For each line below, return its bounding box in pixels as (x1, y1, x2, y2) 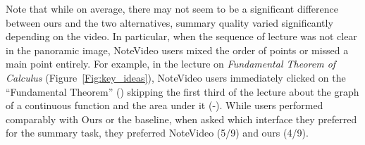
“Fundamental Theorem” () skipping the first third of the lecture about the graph (6, 84, 359, 99)
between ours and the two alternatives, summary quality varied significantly (6, 15, 333, 30)
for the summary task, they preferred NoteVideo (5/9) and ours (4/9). (6, 125, 309, 140)
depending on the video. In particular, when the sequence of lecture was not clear (6, 29, 357, 44)
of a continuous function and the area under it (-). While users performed (6, 98, 323, 113)
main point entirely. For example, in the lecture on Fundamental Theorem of (6, 56, 336, 71)
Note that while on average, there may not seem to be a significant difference (6, 1, 338, 15)
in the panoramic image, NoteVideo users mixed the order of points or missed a (6, 42, 349, 57)
